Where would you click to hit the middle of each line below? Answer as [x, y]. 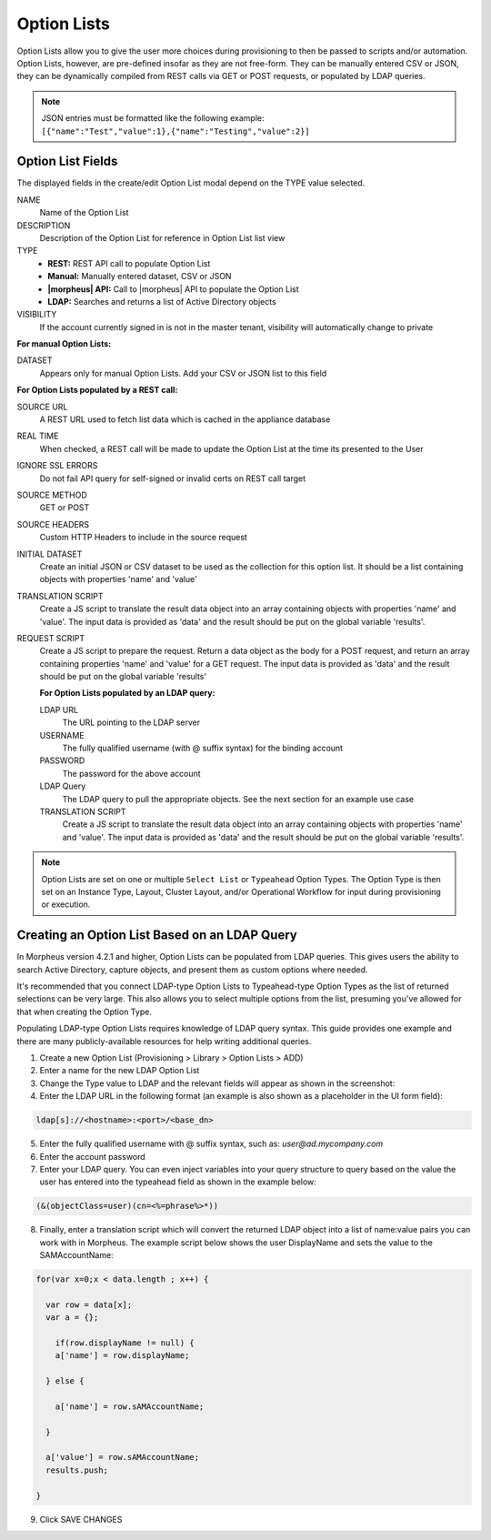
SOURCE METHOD [52, 495]
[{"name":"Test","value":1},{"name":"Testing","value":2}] [176, 131]
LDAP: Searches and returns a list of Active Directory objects [162, 301]
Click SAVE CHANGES [81, 1519]
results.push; [77, 1470]
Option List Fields [67, 161]
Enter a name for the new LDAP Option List [120, 1071]
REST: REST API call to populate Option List [129, 263]
